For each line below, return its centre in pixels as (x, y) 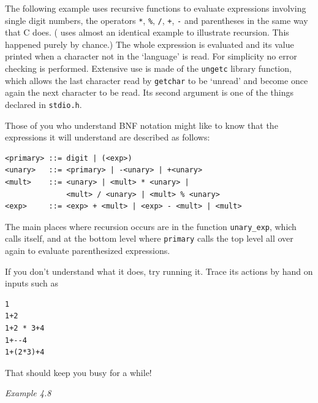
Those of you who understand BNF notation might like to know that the (142, 125)
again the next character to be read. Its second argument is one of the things (149, 92)
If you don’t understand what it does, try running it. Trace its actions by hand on (159, 271)
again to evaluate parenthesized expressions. (88, 251)
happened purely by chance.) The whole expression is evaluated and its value (150, 44)
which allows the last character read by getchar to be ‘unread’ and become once (157, 80)
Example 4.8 (28, 393)
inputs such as (32, 283)
